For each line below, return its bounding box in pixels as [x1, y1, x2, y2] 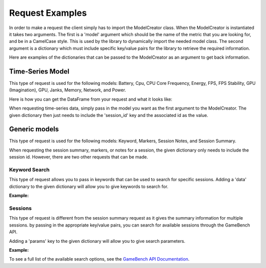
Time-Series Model [9, 67, 69, 76]
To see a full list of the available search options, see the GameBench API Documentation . [9, 256, 190, 262]
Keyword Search [9, 166, 50, 173]
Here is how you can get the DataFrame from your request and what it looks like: [9, 96, 172, 102]
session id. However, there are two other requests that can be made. [9, 154, 148, 160]
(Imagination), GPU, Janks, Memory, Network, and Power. [9, 87, 127, 93]
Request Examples [9, 7, 87, 18]
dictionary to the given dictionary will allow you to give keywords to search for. [9, 183, 168, 190]
